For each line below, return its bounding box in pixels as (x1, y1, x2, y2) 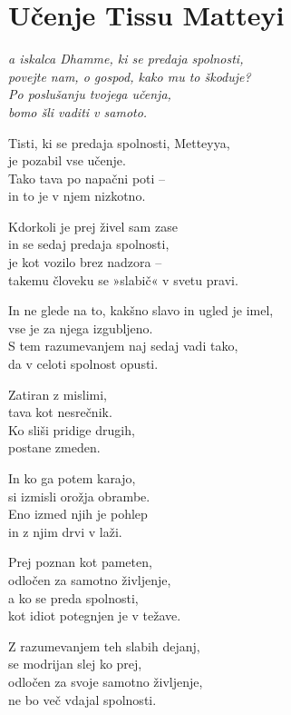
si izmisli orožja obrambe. (8, 486, 150, 505)
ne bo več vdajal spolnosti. (8, 690, 157, 709)
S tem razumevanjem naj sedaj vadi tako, (8, 336, 238, 355)
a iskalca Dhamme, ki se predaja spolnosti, (8, 49, 244, 68)
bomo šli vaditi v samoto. (8, 102, 148, 121)
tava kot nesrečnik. (8, 402, 112, 422)
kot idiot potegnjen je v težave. (8, 606, 181, 625)
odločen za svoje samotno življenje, (8, 671, 203, 690)
